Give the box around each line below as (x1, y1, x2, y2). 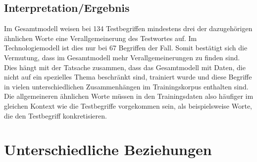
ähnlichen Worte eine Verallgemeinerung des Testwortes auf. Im (4, 33, 197, 43)
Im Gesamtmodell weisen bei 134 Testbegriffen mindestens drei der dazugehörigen (4, 23, 253, 34)
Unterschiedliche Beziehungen (4, 139, 212, 160)
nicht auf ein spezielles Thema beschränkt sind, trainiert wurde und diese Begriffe (4, 72, 252, 82)
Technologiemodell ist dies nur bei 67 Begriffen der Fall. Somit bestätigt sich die (4, 42, 248, 53)
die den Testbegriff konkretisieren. (4, 110, 107, 121)
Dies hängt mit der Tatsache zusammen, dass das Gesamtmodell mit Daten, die (4, 62, 246, 72)
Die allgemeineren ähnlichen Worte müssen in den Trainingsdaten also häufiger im (4, 91, 254, 101)
